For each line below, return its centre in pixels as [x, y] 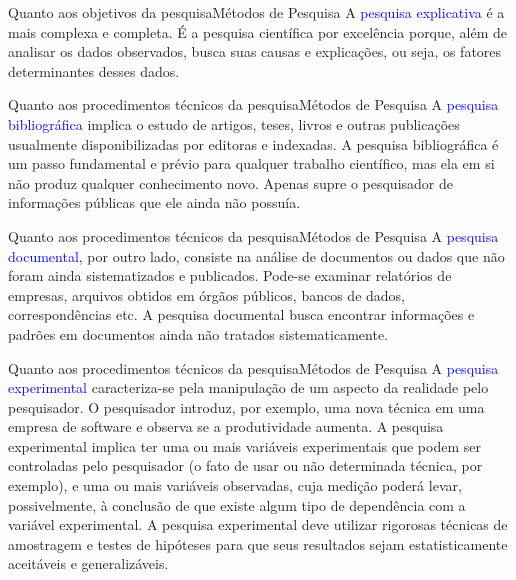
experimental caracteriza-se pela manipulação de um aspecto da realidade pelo [248, 387]
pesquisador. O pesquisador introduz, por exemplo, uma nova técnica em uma [246, 406]
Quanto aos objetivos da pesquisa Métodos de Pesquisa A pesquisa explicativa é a [256, 12]
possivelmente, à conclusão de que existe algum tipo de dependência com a [237, 504]
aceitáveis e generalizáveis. [88, 563]
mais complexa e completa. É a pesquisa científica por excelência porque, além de [257, 31]
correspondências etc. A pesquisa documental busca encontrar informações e [241, 314]
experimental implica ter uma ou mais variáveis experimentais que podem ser [244, 445]
